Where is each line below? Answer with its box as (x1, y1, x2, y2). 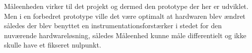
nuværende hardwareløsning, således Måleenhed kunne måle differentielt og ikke (4, 30, 247, 40)
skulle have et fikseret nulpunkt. (4, 40, 101, 50)
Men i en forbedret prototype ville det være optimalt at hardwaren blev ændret (4, 10, 246, 21)
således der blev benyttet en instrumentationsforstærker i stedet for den (4, 20, 222, 31)
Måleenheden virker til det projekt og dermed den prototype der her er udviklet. (4, 1, 249, 11)
